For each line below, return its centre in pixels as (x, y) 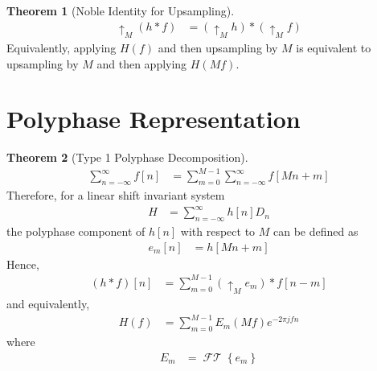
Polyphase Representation (154, 119)
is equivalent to (334, 47)
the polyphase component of (76, 231)
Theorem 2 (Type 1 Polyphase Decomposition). (127, 157)
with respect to (218, 231)
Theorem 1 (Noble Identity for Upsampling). (121, 10)
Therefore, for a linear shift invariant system (116, 195)
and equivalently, (48, 304)
